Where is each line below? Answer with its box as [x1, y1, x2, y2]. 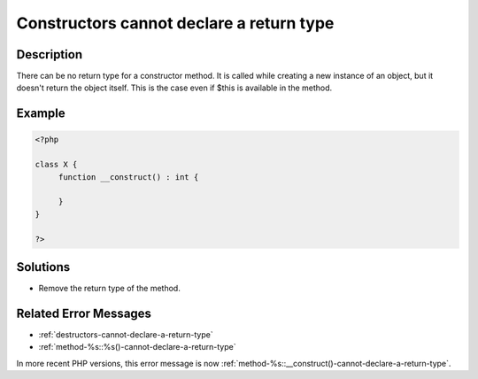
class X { [35, 159, 78, 170]
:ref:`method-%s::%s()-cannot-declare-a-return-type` [38, 342, 236, 352]
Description [16, 47, 83, 62]
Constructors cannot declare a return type [16, 13, 335, 33]
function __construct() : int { [58, 172, 199, 182]
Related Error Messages [16, 306, 152, 321]
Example [16, 106, 66, 121]
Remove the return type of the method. [38, 283, 181, 294]
